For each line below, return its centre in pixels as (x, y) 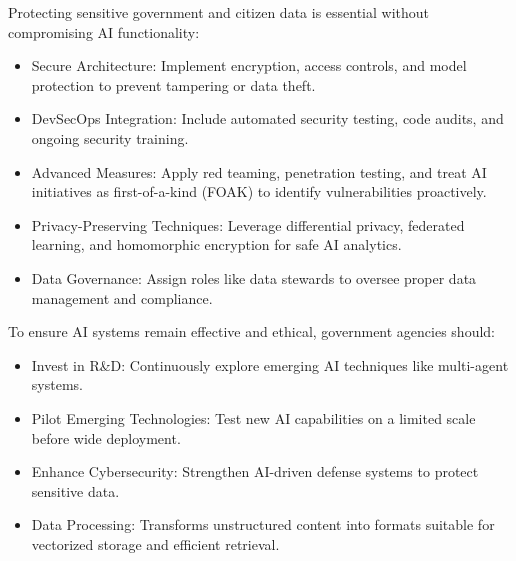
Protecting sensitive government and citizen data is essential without (219, 12)
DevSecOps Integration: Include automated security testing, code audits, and (267, 118)
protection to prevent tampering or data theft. (173, 84)
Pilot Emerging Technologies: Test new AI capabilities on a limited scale (253, 417)
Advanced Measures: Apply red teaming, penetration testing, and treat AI (259, 171)
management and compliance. (122, 297)
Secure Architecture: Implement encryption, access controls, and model (249, 65)
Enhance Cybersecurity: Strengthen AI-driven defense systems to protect (255, 471)
